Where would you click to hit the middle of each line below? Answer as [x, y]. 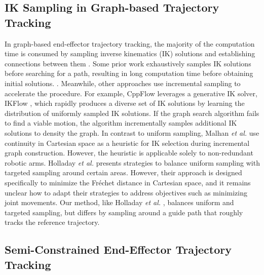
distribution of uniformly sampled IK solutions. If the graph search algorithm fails [132, 113]
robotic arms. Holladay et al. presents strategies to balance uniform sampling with [132, 162]
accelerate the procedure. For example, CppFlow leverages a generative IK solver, [131, 93]
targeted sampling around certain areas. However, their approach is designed [123, 172]
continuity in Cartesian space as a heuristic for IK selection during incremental [127, 143]
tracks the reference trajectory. [52, 222]
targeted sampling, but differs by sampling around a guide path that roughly [124, 212]
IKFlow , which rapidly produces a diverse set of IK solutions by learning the [125, 103]
